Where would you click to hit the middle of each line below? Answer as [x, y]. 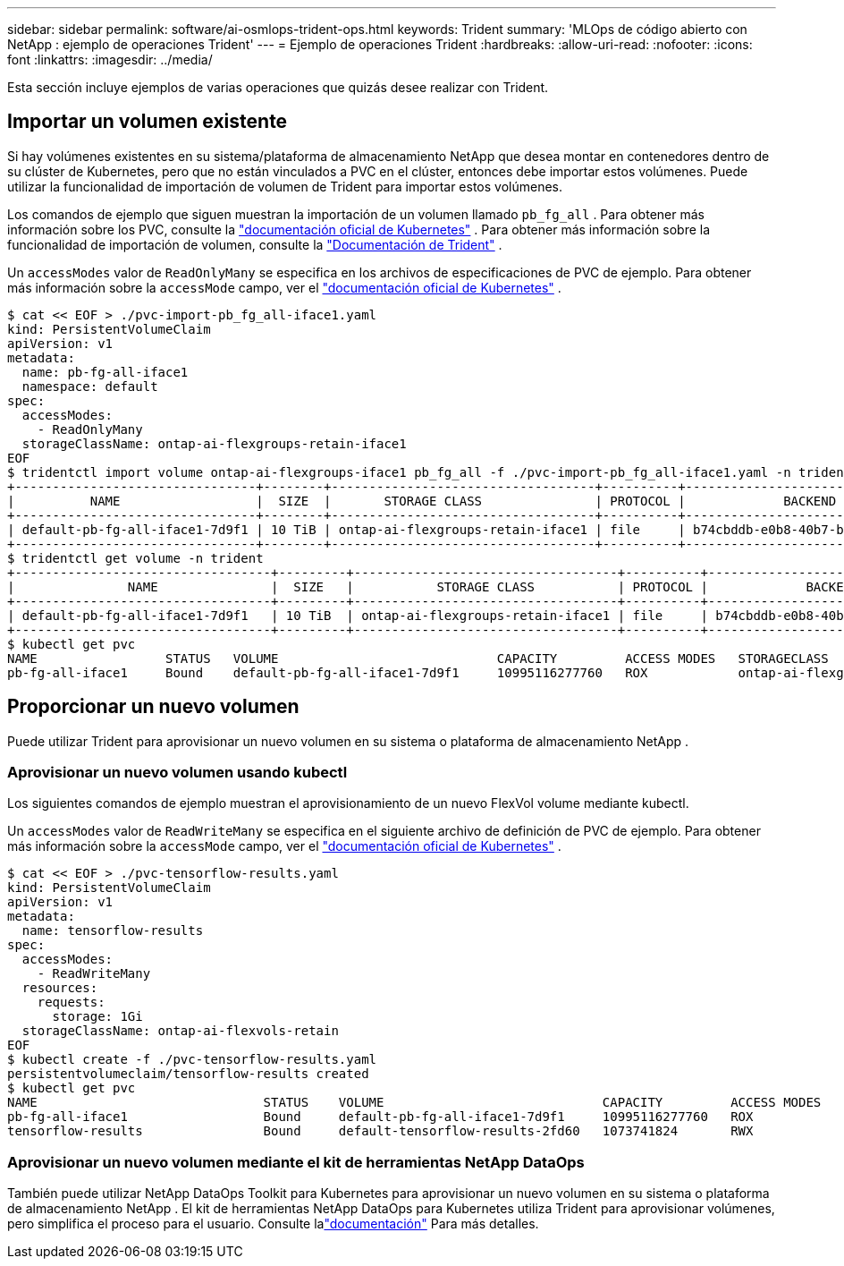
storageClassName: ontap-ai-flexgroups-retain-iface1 [214, 443]
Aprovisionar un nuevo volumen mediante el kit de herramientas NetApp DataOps [296, 1162]
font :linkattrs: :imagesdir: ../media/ [110, 59]
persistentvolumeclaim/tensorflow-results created [188, 1074]
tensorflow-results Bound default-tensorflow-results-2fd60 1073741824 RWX [380, 1131]
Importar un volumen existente [148, 122]
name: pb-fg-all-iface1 [105, 372]
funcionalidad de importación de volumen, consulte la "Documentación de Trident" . [255, 244]
